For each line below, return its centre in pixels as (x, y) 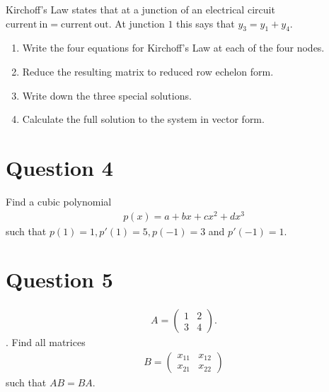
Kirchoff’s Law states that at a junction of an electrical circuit (140, 9)
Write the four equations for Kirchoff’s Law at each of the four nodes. (173, 48)
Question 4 (59, 167)
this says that (206, 23)
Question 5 (59, 279)
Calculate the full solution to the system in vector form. (143, 119)
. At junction (137, 23)
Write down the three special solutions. (107, 95)
